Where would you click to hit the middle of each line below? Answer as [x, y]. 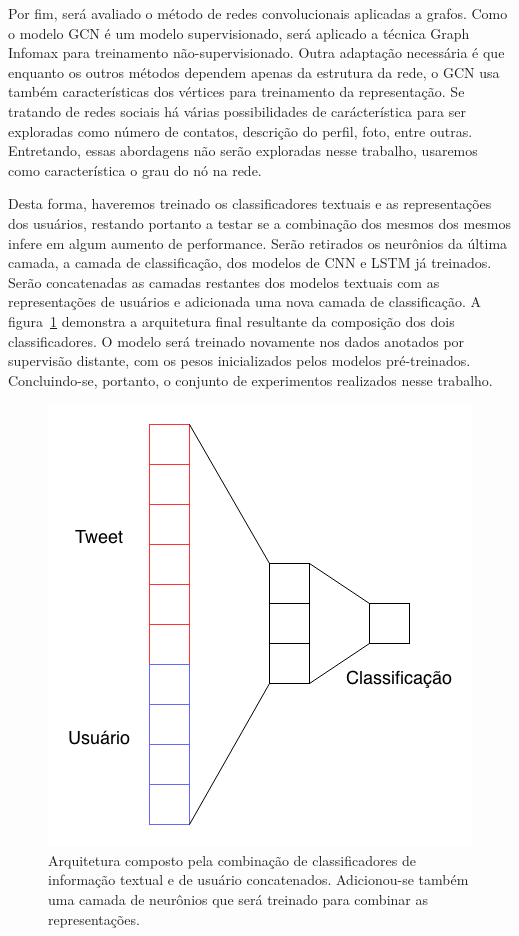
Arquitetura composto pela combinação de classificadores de [232, 859]
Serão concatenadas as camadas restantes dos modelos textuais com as [224, 281]
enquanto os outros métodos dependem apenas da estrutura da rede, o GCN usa [254, 71]
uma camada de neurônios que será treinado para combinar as [238, 899]
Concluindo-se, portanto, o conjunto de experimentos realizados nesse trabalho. [250, 379]
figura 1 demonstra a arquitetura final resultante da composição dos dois [231, 320]
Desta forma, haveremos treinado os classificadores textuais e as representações [250, 203]
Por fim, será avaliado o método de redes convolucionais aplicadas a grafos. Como [258, 13]
